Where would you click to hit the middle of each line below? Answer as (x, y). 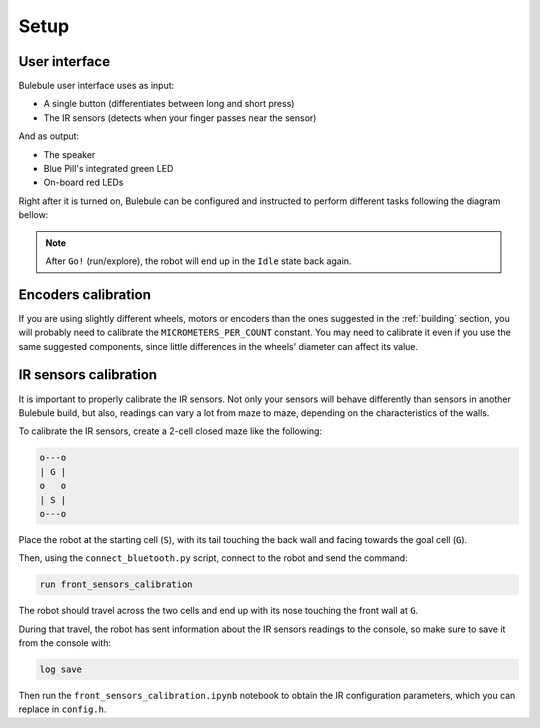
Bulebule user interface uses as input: (96, 86)
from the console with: (65, 643)
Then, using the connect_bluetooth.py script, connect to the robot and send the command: (213, 558)
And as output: (49, 136)
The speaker (69, 154)
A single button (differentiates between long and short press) (169, 104)
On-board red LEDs (83, 182)
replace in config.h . (62, 709)
